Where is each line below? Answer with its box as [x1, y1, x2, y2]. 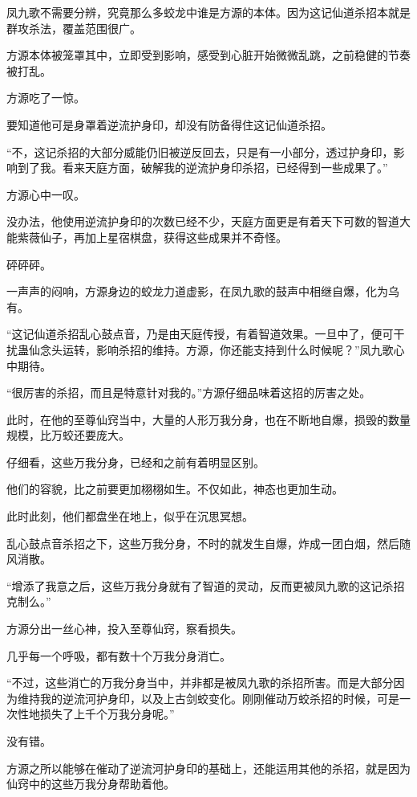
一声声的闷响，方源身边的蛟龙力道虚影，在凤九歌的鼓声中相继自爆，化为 [6, 283, 388, 300]
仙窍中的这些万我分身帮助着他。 [6, 775, 175, 792]
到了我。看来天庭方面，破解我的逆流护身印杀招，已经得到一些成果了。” [17, 159, 388, 176]
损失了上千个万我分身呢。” [39, 705, 175, 722]
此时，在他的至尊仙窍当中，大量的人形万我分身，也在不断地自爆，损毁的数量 [6, 411, 411, 427]
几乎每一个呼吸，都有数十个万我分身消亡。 [6, 647, 231, 664]
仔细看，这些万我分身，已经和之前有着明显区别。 [6, 453, 265, 470]
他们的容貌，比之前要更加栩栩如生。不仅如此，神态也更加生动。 [6, 480, 343, 497]
